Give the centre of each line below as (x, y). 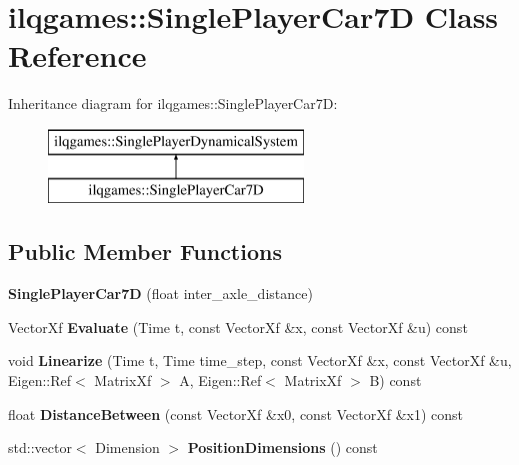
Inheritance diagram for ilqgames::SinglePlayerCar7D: (173, 103)
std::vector (40, 447)
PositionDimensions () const (282, 447)
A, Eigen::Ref (220, 380)
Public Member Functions (145, 251)
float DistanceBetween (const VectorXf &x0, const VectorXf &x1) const (236, 413)
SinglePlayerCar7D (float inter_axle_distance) (160, 293)
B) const (395, 380)
